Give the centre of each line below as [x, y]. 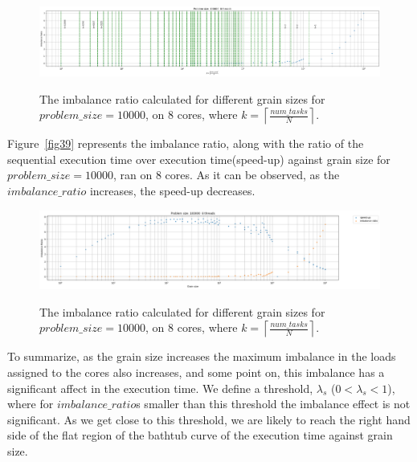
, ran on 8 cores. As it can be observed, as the [227, 175]
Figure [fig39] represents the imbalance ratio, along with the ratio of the [186, 143]
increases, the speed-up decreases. [172, 190]
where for [31, 404]
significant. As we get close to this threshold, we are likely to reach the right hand [209, 419]
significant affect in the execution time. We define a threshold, [160, 388]
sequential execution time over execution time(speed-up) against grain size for [199, 159]
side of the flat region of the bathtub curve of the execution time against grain [200, 435]
